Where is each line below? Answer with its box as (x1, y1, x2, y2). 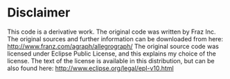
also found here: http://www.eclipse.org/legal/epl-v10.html (7, 64, 175, 72)
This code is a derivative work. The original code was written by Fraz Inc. (7, 27, 216, 36)
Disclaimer (7, 5, 71, 21)
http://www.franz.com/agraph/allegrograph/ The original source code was (7, 42, 220, 50)
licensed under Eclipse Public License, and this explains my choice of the (7, 49, 216, 58)
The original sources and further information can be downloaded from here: (7, 34, 224, 43)
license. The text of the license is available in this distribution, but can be (7, 56, 215, 65)
